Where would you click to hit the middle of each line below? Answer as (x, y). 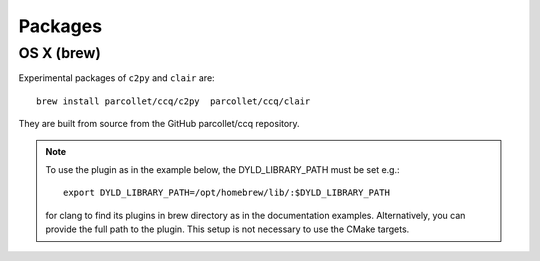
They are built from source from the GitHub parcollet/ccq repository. (159, 124)
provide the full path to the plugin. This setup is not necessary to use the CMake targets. (227, 229)
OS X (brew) (60, 53)
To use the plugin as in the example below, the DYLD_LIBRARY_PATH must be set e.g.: (222, 169)
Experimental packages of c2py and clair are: (116, 78)
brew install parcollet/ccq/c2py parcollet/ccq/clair (173, 101)
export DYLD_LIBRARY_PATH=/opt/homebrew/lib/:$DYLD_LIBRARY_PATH (226, 193)
